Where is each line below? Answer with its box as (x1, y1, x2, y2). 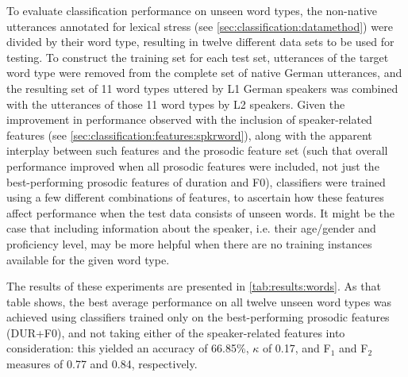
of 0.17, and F (262, 340, 331, 356)
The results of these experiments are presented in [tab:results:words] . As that (6, 278, 381, 294)
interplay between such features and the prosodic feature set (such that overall (6, 142, 388, 159)
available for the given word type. (6, 251, 170, 267)
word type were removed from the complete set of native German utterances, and (6, 64, 402, 81)
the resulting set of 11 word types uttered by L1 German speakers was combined (6, 79, 398, 96)
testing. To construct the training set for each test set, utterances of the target (6, 48, 389, 65)
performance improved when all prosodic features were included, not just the (6, 157, 379, 174)
